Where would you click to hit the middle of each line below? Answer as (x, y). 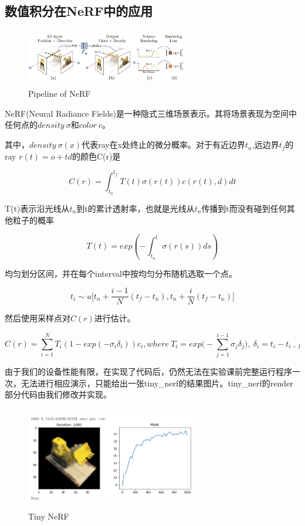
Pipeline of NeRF (60, 94)
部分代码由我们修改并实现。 (58, 394)
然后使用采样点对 (38, 318)
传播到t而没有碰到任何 (244, 208)
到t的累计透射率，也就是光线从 (135, 208)
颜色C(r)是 (100, 156)
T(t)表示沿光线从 (37, 208)
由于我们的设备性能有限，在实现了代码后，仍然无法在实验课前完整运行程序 (148, 371)
